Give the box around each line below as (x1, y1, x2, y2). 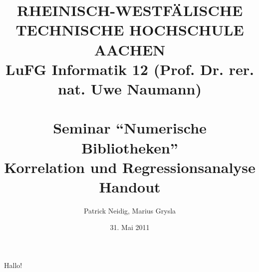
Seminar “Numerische (53, 117, 207, 138)
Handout (99, 176, 161, 196)
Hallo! (4, 260, 22, 270)
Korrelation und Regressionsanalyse (4, 156, 256, 177)
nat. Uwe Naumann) (58, 78, 202, 98)
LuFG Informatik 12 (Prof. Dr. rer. (5, 58, 254, 79)
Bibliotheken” (81, 137, 178, 157)
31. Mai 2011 (110, 222, 150, 232)
